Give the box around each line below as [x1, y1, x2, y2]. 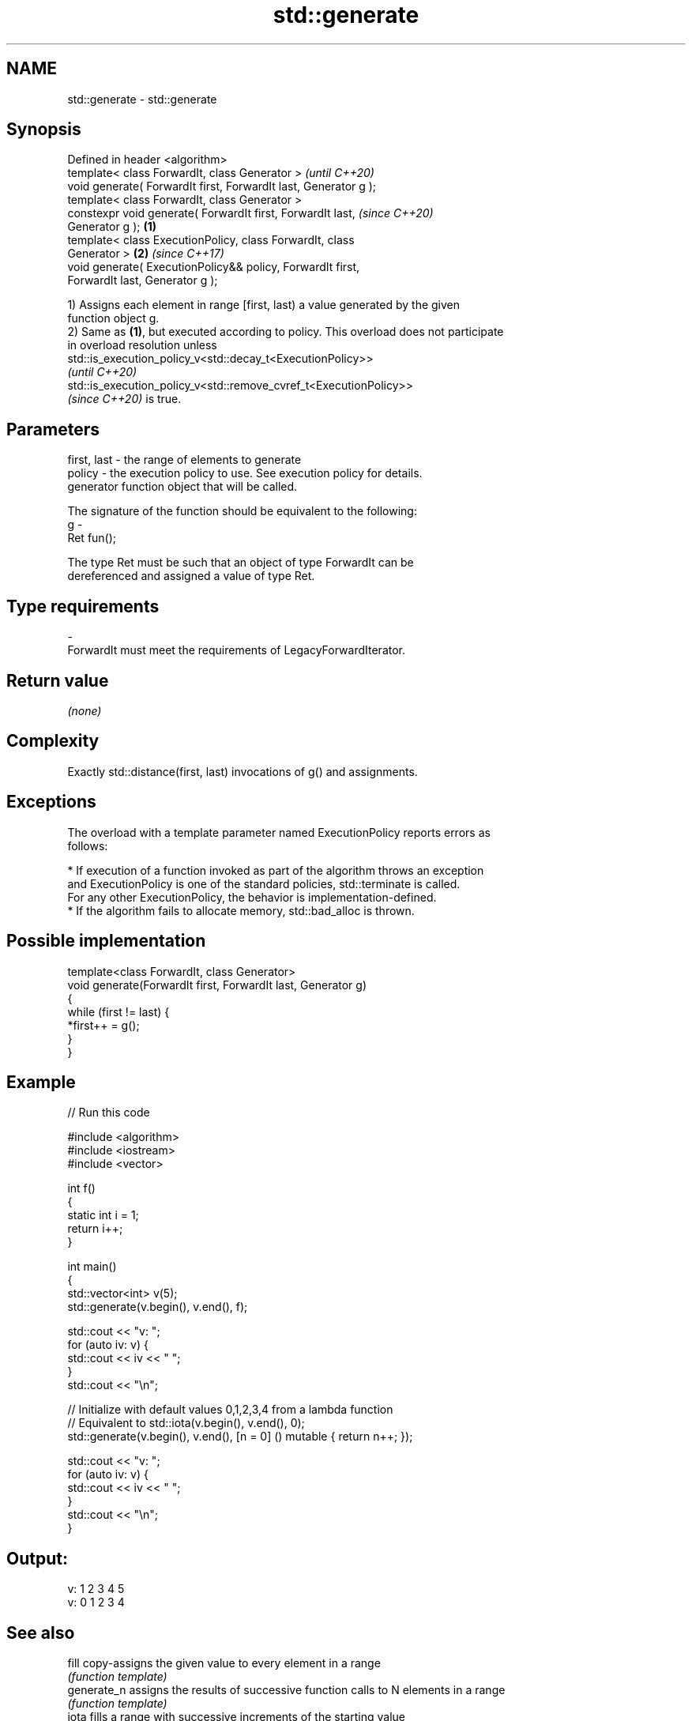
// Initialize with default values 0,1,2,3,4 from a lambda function [67, 1403, 393, 1417]
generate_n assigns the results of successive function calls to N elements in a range [67, 1683, 506, 1697]
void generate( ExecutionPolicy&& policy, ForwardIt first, [67, 260, 360, 274]
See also [6, 1622, 75, 1643]
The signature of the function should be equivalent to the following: [67, 504, 417, 518]
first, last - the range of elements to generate [67, 453, 302, 467]
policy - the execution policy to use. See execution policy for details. [67, 466, 423, 480]
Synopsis [6, 119, 81, 140]
